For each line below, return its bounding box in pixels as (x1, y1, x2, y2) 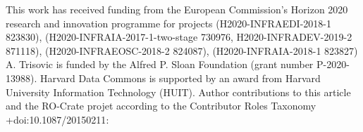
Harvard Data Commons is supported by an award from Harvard (39, 70, 321, 85)
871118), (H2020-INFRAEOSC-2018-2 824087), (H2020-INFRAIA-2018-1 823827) (6, 43, 358, 58)
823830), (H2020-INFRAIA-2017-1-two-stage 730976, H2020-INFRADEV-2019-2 (6, 29, 352, 44)
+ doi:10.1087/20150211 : (6, 112, 109, 126)
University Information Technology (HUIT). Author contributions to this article (6, 84, 351, 99)
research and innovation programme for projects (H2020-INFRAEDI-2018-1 (6, 15, 331, 30)
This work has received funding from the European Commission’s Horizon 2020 (6, 2, 348, 16)
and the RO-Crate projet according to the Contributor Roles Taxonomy (6, 98, 316, 113)
